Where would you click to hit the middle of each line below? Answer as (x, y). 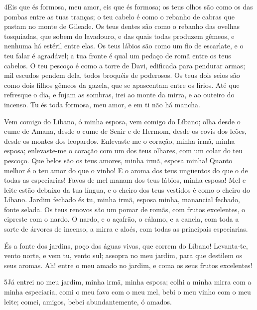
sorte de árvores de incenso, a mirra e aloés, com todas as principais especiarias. (126, 229)
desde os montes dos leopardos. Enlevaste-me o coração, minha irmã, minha (120, 141)
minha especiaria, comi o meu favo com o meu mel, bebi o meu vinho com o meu (128, 292)
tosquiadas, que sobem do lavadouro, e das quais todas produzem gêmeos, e (119, 36)
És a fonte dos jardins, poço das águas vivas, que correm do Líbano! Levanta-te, (126, 245)
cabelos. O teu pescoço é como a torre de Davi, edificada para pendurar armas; (125, 65)
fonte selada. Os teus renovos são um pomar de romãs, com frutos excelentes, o (125, 209)
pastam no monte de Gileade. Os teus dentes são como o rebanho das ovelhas (122, 26)
